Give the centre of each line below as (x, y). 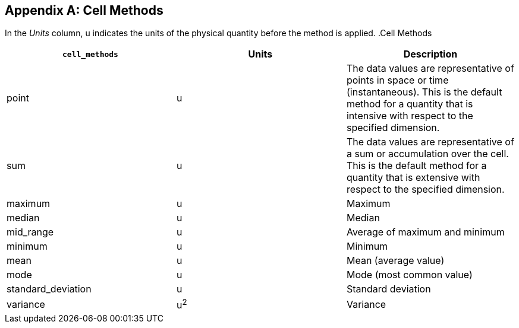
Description (430, 54)
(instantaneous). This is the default (424, 92)
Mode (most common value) (409, 275)
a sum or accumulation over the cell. (427, 154)
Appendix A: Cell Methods (84, 10)
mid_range (30, 232)
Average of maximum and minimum (425, 232)
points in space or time (397, 80)
